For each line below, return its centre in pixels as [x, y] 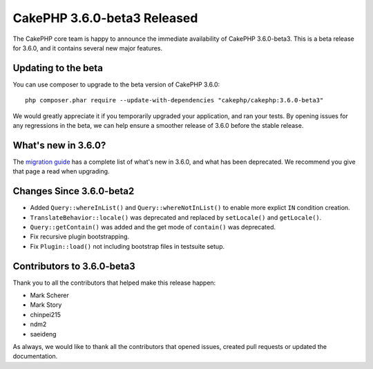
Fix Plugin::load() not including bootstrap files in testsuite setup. [127, 246]
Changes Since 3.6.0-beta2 [74, 191]
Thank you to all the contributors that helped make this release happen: [114, 283]
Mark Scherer [49, 295]
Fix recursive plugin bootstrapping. [80, 237]
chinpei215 [46, 314]
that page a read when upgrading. [61, 171]
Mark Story [46, 305]
